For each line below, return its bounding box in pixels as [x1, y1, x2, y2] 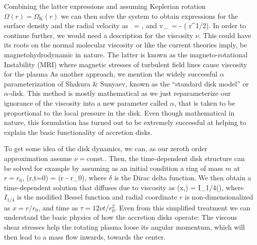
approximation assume [4, 153, 72, 163]
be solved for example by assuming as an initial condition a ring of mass [4, 163, 223, 173]
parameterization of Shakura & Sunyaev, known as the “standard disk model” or [4, 78, 249, 88]
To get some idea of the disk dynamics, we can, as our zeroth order [4, 143, 207, 154]
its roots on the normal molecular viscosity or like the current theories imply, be [4, 40, 247, 50]
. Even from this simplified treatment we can [114, 202, 251, 212]
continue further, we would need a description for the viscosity [4, 30, 193, 40]
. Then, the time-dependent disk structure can [104, 153, 245, 163]
